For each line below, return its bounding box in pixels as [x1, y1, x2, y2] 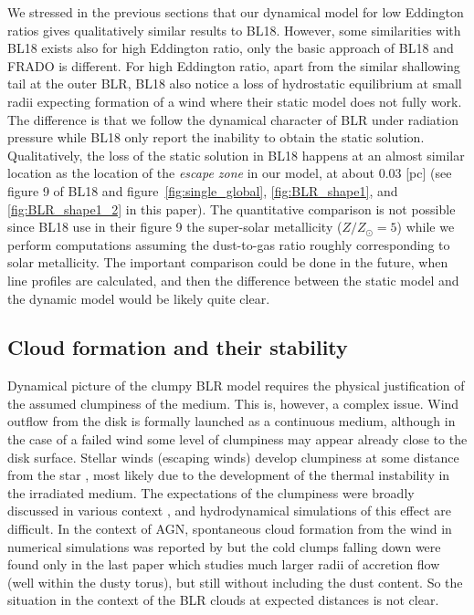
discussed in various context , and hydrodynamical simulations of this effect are [7, 501, 451, 520]
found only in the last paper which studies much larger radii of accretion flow [7, 555, 440, 574]
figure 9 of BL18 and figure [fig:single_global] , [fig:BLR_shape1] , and [7, 181, 398, 200]
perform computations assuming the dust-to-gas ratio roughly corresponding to [7, 235, 450, 254]
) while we [396, 217, 455, 236]
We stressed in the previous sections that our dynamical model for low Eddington [7, 3, 464, 21]
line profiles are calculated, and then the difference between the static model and [7, 270, 459, 289]
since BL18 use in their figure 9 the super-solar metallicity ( [7, 217, 342, 236]
